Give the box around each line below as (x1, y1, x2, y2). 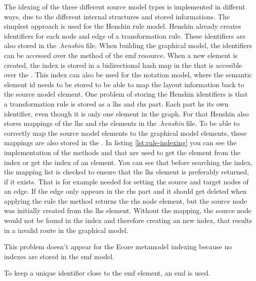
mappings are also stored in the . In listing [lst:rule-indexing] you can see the (4, 137, 237, 148)
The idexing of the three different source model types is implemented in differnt (4, 1, 245, 11)
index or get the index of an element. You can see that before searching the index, (4, 157, 253, 167)
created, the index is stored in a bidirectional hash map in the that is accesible (4, 59, 242, 70)
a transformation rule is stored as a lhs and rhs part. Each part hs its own (4, 98, 229, 109)
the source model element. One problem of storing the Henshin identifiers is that (4, 89, 248, 99)
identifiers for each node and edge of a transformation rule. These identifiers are (4, 30, 246, 41)
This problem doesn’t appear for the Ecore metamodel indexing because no (4, 241, 232, 252)
